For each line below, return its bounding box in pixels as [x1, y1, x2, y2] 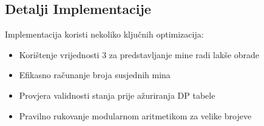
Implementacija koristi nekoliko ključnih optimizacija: [5, 28, 204, 41]
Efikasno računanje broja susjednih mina [19, 68, 171, 81]
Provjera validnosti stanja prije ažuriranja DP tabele [19, 88, 215, 101]
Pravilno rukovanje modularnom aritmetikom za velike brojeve [19, 109, 252, 122]
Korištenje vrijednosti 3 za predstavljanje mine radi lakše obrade [19, 48, 260, 61]
